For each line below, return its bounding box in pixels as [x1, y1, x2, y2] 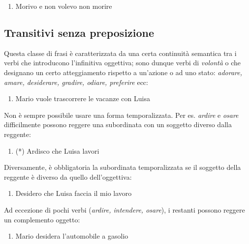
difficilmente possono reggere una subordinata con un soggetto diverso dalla [4, 119, 232, 130]
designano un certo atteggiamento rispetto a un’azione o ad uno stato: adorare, [4, 67, 243, 77]
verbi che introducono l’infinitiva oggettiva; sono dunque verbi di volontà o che [4, 57, 241, 68]
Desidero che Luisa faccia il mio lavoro [15, 188, 132, 198]
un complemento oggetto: [4, 214, 80, 224]
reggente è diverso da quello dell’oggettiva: [4, 171, 132, 182]
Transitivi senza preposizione [4, 25, 155, 40]
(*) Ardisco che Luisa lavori [15, 145, 99, 156]
